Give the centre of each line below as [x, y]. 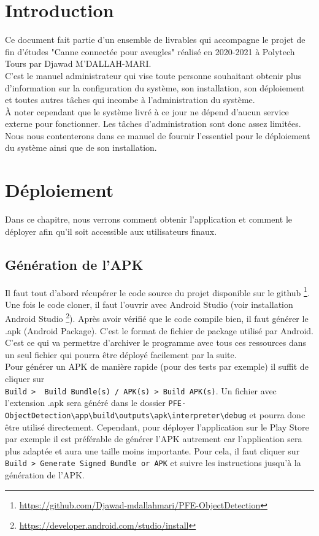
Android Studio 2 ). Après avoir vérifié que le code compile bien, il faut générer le [157, 318]
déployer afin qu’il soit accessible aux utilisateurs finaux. [111, 231]
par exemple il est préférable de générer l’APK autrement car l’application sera [154, 439]
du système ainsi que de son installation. [81, 147]
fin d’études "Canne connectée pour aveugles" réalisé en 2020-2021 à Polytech [150, 51]
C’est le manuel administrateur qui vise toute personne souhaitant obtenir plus [153, 75]
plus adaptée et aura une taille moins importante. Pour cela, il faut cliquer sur [152, 450]
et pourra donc [277, 414]
